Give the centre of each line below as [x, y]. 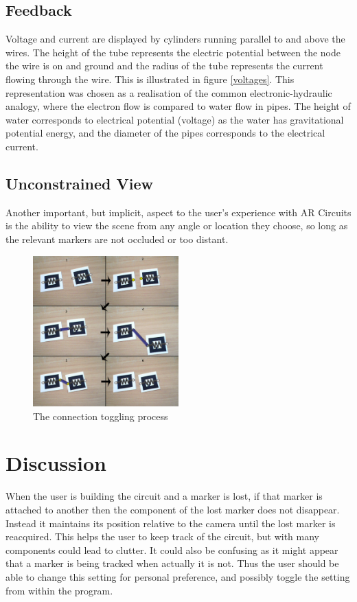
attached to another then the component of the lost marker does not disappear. [173, 509]
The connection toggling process [101, 416]
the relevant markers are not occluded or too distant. [117, 239]
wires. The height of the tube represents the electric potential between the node [173, 52]
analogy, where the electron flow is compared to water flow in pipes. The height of [178, 106]
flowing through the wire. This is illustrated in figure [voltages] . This [150, 79]
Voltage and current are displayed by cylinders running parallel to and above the [175, 39]
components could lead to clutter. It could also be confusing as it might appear [172, 549]
